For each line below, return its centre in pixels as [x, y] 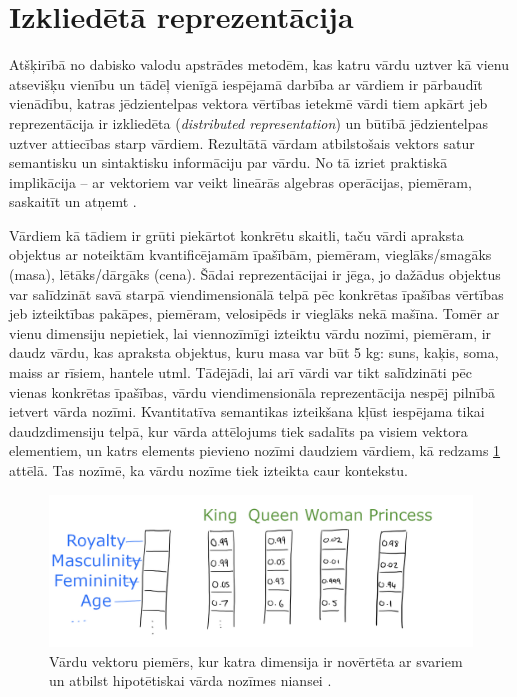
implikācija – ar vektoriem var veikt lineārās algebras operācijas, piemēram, [240, 181]
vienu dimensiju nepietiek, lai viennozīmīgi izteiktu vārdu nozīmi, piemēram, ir [250, 332]
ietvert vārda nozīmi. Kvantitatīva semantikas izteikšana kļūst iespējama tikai [247, 411]
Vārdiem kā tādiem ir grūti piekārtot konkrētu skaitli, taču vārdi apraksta [236, 234]
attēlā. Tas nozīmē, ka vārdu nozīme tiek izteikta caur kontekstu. [208, 470]
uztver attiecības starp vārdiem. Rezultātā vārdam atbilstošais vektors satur [242, 142]
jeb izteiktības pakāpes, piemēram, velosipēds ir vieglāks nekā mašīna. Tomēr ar [254, 313]
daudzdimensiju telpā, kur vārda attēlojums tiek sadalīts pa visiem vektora [238, 430]
